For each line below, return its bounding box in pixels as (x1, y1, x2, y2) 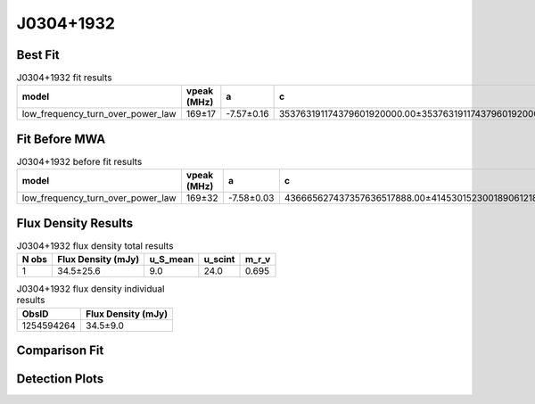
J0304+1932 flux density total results (16, 240, 174, 252)
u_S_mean (149, 253, 194, 266)
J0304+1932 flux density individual (16, 283, 165, 295)
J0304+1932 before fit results (16, 156, 143, 169)
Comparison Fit (16, 343, 104, 359)
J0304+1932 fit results (16, 71, 112, 84)
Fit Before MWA (16, 131, 106, 146)
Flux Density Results (16, 215, 134, 231)
